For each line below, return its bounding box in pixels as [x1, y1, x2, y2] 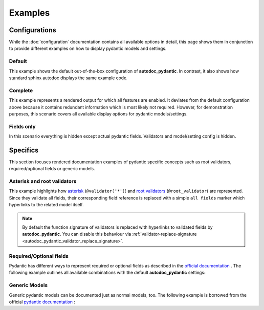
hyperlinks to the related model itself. [9, 202, 84, 208]
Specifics [9, 146, 39, 154]
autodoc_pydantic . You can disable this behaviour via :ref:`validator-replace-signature [22, 231, 197, 237]
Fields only [9, 123, 36, 130]
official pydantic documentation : [9, 299, 75, 305]
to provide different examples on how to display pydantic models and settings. [9, 45, 167, 51]
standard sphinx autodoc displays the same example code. [9, 75, 128, 81]
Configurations [9, 26, 56, 34]
